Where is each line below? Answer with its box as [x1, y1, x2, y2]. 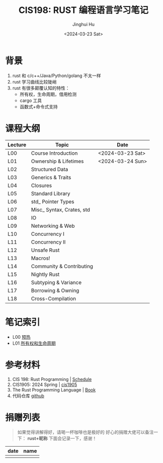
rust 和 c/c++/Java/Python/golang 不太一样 [12, 73, 101, 79]
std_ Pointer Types [31, 198, 75, 205]
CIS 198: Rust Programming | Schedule [12, 376, 92, 382]
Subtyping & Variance [31, 279, 82, 286]
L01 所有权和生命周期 [12, 340, 56, 346]
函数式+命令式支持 [19, 103, 58, 109]
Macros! [31, 255, 51, 262]
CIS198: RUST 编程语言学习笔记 [18, 4, 149, 16]
